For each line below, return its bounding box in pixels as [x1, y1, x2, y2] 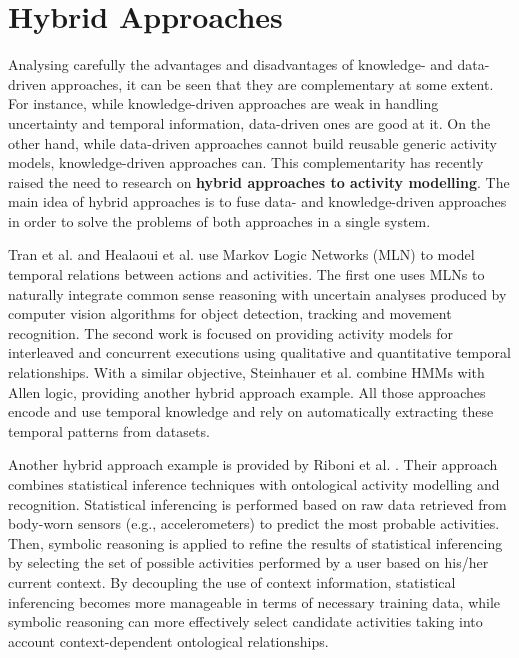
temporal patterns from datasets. [8, 420, 210, 441]
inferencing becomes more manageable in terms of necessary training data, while [8, 591, 501, 612]
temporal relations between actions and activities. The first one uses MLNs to [8, 264, 485, 285]
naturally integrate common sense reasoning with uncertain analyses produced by [8, 283, 507, 304]
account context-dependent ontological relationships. [8, 630, 329, 651]
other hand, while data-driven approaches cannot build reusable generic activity [8, 132, 497, 153]
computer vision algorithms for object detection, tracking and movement [8, 303, 452, 324]
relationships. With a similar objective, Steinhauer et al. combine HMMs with [8, 362, 485, 383]
